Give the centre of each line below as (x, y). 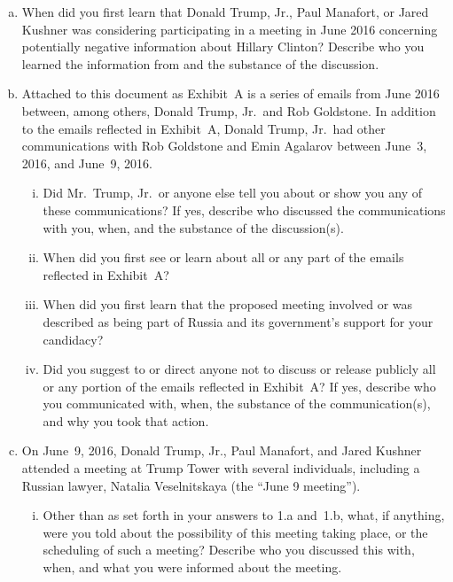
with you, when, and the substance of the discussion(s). (193, 227)
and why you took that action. (126, 420)
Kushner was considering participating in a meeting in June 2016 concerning (230, 29)
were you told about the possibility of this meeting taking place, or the (235, 532)
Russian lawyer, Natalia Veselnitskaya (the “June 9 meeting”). (191, 485)
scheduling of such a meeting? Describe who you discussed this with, (229, 550)
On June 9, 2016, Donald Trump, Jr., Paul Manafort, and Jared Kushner (222, 450)
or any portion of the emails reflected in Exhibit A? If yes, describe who (239, 386)
